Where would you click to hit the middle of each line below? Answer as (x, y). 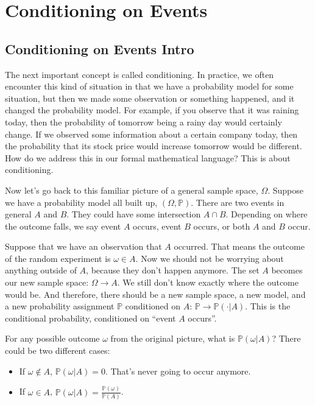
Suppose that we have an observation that (83, 246)
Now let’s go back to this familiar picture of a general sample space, (132, 190)
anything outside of (41, 270)
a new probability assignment (60, 306)
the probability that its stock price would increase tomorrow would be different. (154, 146)
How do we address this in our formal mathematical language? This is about (148, 157)
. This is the (268, 306)
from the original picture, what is (173, 338)
